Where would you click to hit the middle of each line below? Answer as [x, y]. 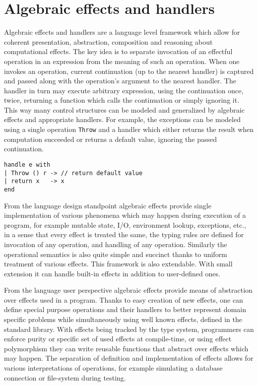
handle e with [27, 164]
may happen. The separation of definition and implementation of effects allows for [129, 358]
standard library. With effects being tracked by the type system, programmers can [129, 329]
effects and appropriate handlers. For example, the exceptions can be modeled [122, 119]
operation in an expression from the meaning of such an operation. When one [122, 61]
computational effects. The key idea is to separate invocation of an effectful [118, 51]
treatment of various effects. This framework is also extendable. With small [118, 264]
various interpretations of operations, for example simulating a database [113, 368]
